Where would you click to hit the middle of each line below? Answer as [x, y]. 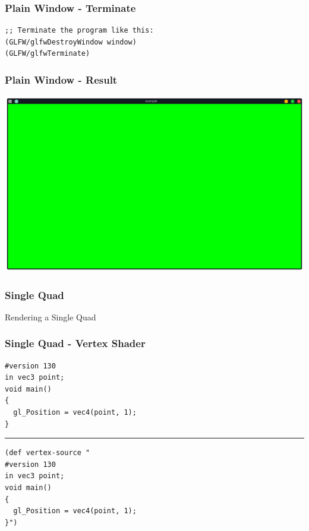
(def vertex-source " [48, 453]
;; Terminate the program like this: [79, 31]
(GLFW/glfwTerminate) [48, 54]
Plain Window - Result [61, 79]
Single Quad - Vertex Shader [75, 343]
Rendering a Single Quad [51, 317]
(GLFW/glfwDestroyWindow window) [71, 42]
